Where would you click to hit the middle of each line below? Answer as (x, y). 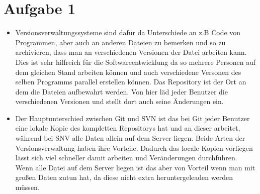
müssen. (27, 187)
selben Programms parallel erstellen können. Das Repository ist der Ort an (131, 82)
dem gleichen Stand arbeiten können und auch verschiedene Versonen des (128, 72)
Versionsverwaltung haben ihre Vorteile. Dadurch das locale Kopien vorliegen (134, 148)
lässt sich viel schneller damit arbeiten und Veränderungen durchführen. (126, 158)
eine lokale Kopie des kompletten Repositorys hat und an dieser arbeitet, (128, 128)
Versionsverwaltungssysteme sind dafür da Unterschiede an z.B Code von (128, 32)
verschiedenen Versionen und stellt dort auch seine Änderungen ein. (119, 101)
